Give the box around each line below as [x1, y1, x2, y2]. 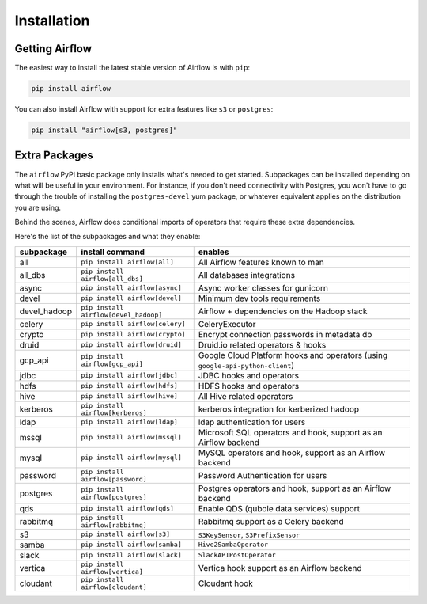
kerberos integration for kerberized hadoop [198, 404, 360, 415]
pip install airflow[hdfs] [80, 382, 178, 390]
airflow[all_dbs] [80, 274, 144, 283]
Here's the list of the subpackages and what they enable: [14, 232, 201, 241]
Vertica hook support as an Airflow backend [198, 562, 363, 573]
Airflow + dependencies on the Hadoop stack [198, 306, 368, 317]
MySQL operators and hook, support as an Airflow [198, 447, 386, 458]
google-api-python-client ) [198, 359, 295, 370]
